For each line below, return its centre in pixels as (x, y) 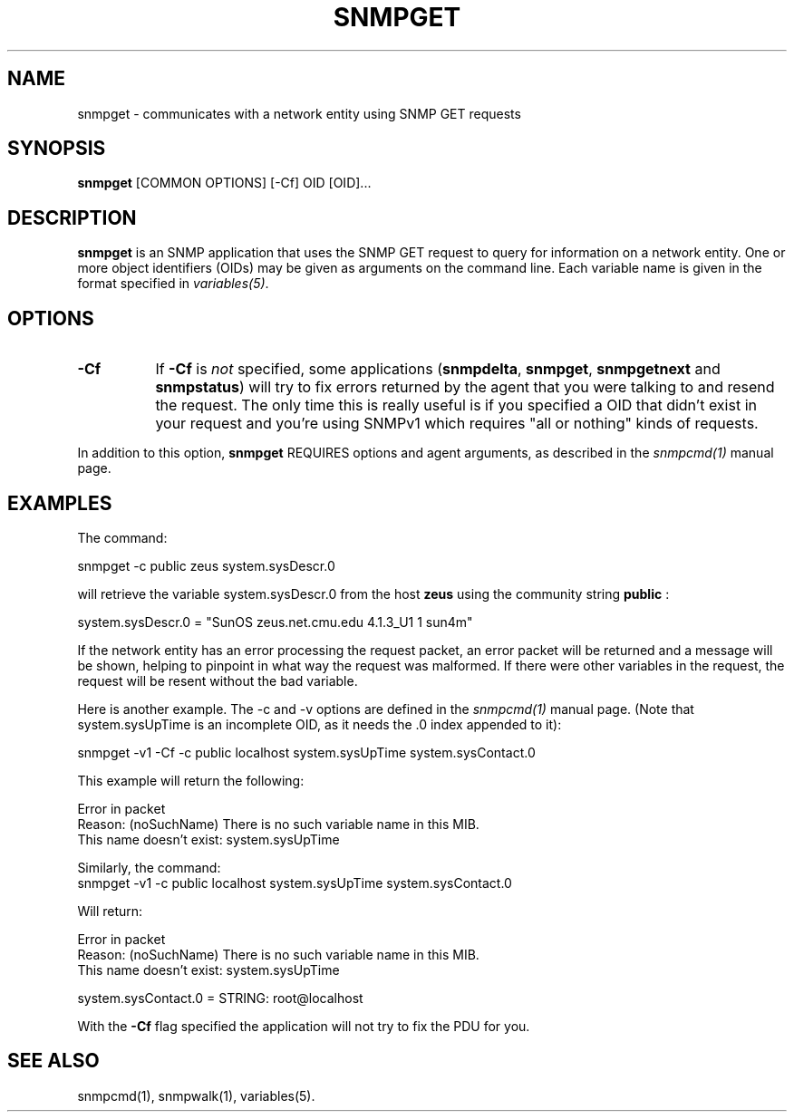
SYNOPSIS (57, 149)
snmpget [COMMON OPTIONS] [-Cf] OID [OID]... (224, 183)
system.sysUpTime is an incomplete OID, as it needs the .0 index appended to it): (320, 724)
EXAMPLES (60, 503)
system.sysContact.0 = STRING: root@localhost (220, 998)
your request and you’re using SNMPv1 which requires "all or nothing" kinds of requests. (457, 424)
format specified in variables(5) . (173, 284)
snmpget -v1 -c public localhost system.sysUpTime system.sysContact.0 (295, 883)
